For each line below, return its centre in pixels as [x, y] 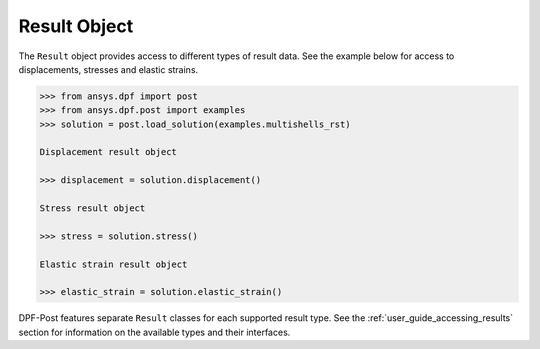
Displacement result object [108, 152]
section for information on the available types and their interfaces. [154, 332]
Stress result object [92, 208]
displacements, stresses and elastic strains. [108, 69]
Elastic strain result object [113, 264]
